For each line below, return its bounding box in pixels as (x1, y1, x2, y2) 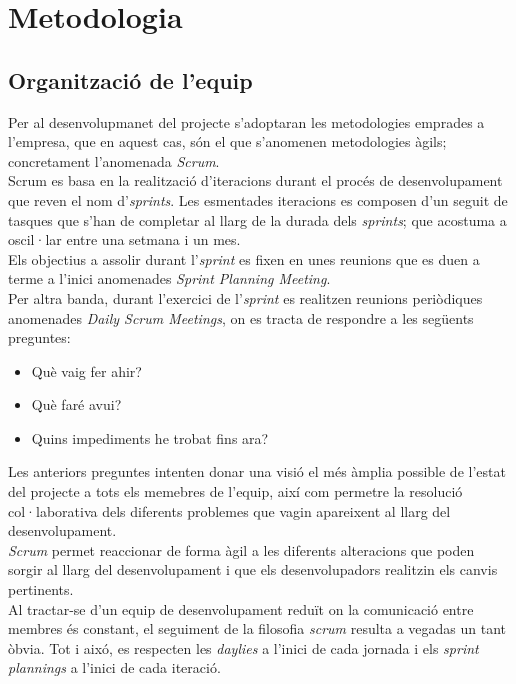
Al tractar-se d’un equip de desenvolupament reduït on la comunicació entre (8, 598, 474, 619)
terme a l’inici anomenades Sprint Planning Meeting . (8, 268, 331, 289)
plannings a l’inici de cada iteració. (8, 657, 221, 678)
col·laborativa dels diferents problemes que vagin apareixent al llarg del (8, 500, 451, 521)
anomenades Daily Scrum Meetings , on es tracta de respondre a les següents (8, 307, 474, 328)
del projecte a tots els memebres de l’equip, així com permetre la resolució (8, 481, 463, 502)
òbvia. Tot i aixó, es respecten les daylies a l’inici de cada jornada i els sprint (8, 637, 479, 658)
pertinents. (8, 579, 74, 600)
